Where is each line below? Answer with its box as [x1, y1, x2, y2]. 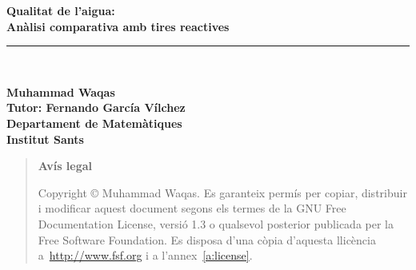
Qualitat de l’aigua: [6, 2, 115, 18]
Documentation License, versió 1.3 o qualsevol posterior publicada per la [38, 215, 394, 232]
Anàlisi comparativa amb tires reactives [6, 18, 230, 34]
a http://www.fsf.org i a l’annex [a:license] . [38, 247, 253, 264]
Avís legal [38, 157, 93, 174]
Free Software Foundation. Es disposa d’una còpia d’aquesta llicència [38, 231, 376, 248]
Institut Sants [6, 130, 84, 147]
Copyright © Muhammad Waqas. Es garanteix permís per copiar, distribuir [38, 184, 407, 201]
